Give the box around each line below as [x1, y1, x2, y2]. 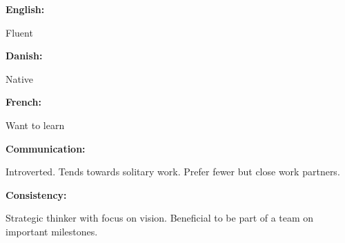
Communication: [6, 141, 86, 155]
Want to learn [6, 117, 65, 132]
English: [6, 2, 45, 16]
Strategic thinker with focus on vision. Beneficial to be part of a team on [6, 211, 314, 225]
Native [6, 71, 34, 86]
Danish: [6, 48, 43, 63]
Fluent [6, 25, 33, 39]
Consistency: [6, 187, 67, 202]
